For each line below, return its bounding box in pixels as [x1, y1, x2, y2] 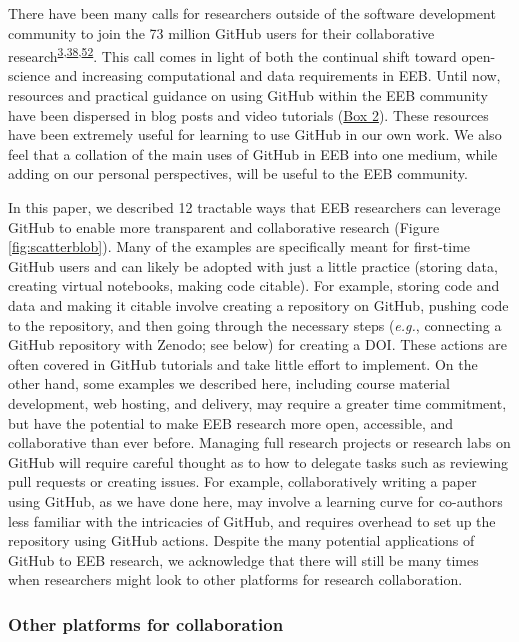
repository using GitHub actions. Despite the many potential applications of [8, 530, 475, 551]
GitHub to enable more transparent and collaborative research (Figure [8, 216, 440, 237]
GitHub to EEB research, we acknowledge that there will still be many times [8, 549, 479, 570]
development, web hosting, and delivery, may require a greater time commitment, [8, 392, 507, 413]
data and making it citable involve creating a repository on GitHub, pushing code [8, 294, 509, 315]
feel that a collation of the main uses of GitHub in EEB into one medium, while [8, 143, 498, 164]
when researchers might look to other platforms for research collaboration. [8, 569, 463, 590]
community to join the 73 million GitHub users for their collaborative [8, 22, 435, 43]
